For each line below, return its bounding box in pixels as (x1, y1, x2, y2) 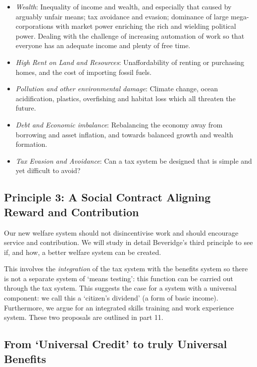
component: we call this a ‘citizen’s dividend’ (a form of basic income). (4, 293, 218, 303)
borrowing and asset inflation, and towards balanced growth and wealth (15, 129, 233, 139)
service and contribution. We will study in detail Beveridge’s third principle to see (4, 237, 253, 247)
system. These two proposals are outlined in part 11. (4, 312, 163, 322)
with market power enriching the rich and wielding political (55, 21, 236, 31)
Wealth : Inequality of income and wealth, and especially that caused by (15, 1, 232, 11)
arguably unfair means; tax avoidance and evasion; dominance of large (15, 11, 229, 21)
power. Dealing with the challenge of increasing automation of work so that (15, 30, 245, 41)
